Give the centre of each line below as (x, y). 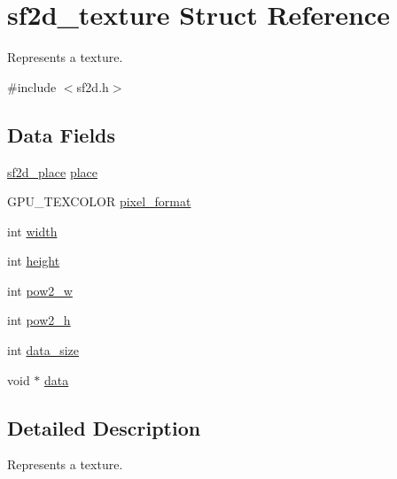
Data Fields (62, 134)
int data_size (43, 350)
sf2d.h (93, 86)
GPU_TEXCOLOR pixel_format (99, 201)
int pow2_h (39, 320)
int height (34, 261)
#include (32, 86)
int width (32, 231)
